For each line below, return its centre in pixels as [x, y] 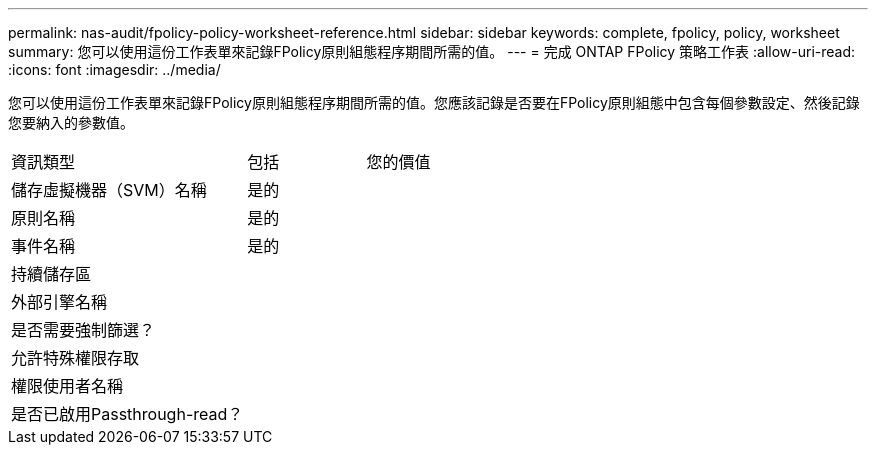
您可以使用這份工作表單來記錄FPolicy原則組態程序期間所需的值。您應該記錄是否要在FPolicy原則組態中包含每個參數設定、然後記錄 [434, 102]
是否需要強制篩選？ [83, 330]
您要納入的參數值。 [71, 122]
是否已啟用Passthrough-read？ [127, 414]
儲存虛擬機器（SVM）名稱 [109, 190]
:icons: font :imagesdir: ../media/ [114, 69]
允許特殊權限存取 [75, 358]
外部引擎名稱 [59, 302]
